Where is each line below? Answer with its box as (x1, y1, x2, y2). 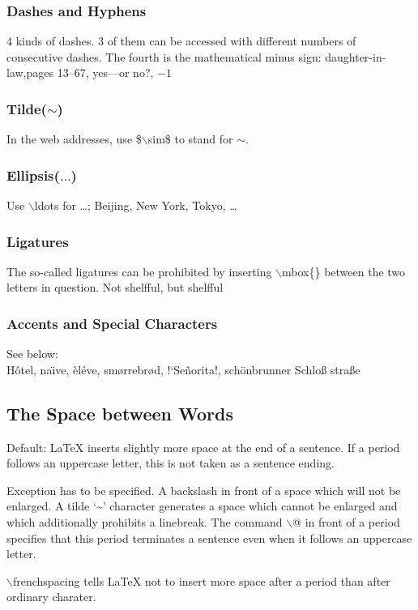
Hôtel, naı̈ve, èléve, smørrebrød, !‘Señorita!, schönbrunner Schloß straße (6, 360, 360, 378)
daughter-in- (325, 48, 386, 65)
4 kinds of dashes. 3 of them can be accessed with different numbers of (6, 32, 356, 49)
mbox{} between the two (282, 262, 406, 279)
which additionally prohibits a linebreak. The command (6, 514, 283, 531)
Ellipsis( (6, 164, 60, 185)
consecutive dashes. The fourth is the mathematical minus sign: (6, 48, 322, 65)
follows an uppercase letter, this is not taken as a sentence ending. (6, 454, 335, 471)
